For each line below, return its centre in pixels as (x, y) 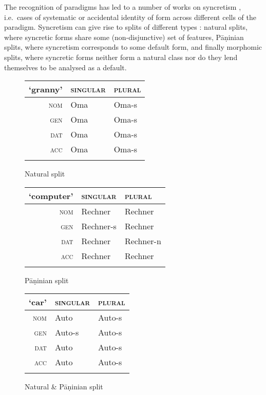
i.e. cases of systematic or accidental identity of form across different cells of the (130, 17)
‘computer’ (51, 195)
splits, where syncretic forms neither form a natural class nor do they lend (121, 57)
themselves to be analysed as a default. (65, 67)
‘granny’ (46, 89)
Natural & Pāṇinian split (64, 387)
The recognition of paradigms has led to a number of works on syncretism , (123, 7)
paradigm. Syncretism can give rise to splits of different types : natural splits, (126, 27)
